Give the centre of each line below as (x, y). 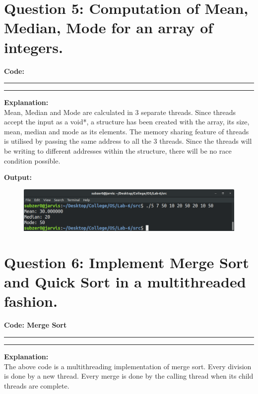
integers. (33, 47)
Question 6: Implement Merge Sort (127, 262)
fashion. (31, 301)
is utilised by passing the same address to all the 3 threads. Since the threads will (128, 141)
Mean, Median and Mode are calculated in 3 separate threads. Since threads (120, 112)
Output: (18, 177)
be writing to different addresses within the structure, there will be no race (118, 151)
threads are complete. (37, 385)
